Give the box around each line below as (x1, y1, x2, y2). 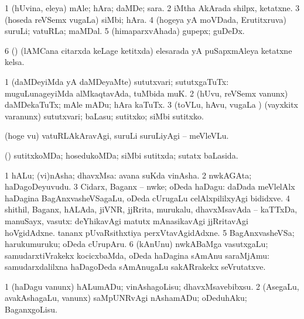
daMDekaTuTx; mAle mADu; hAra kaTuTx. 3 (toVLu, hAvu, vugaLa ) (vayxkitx (5, 98, 298, 111)
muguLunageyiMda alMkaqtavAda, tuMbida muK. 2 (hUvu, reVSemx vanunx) (5, 87, 288, 99)
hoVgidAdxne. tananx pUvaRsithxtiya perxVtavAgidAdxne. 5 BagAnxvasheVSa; (5, 226, 295, 238)
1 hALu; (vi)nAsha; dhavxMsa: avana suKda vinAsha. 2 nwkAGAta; (5, 169, 252, 181)
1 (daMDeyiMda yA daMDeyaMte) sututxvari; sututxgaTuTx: (5, 75, 229, 87)
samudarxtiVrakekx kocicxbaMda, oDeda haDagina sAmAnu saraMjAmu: (5, 249, 269, 261)
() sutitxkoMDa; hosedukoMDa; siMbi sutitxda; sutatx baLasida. (5, 149, 238, 161)
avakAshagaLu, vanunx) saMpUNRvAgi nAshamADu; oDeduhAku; (5, 291, 247, 304)
